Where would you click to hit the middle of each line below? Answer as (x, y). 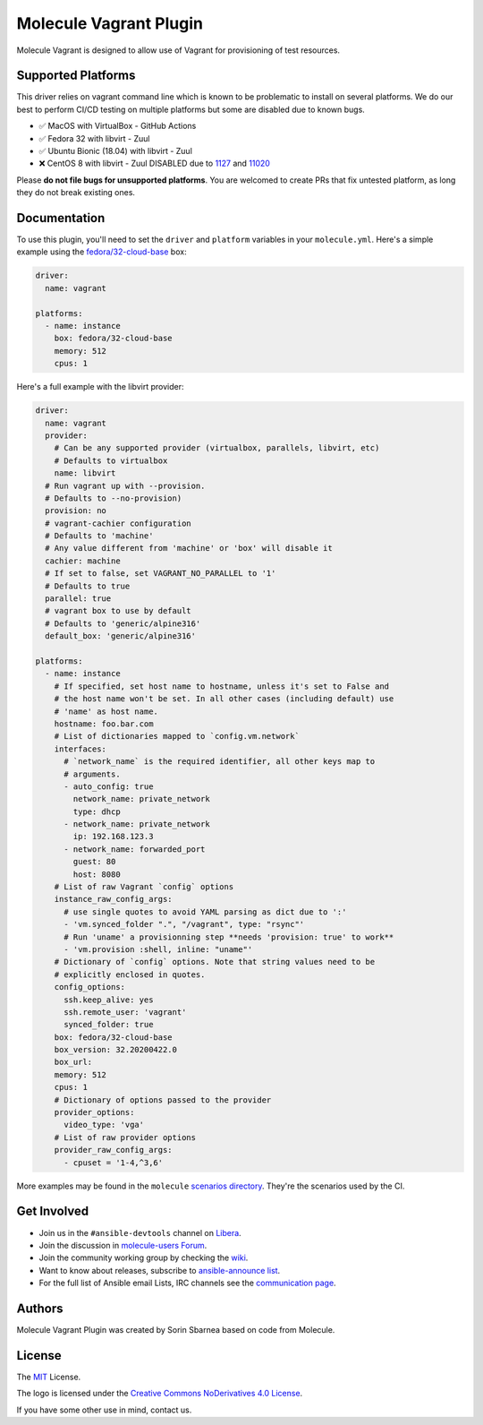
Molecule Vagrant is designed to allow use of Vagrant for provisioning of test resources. (178, 50)
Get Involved (53, 1211)
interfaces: (80, 749)
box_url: (73, 1062)
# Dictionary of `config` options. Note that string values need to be (215, 962)
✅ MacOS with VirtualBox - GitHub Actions (118, 126)
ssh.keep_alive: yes (109, 1000)
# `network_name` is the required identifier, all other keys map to (220, 762)
